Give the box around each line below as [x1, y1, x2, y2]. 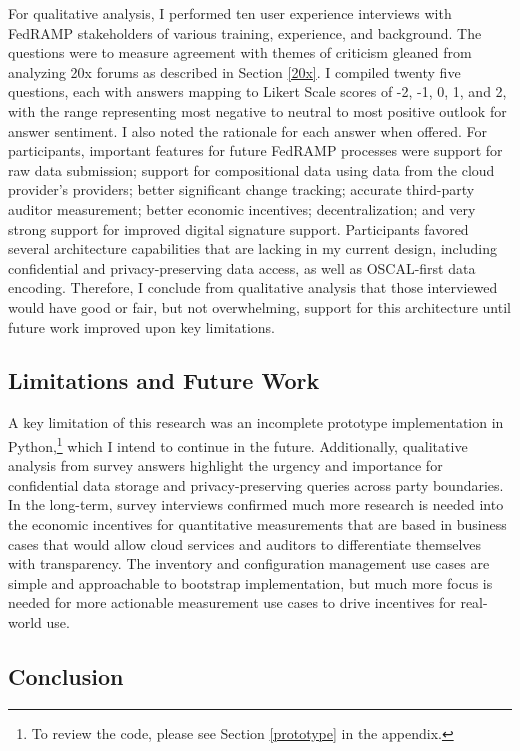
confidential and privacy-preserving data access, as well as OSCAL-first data [8, 257, 476, 278]
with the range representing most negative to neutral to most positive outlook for [8, 100, 507, 121]
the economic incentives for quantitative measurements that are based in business [8, 513, 507, 534]
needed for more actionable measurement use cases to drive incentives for [8, 592, 456, 613]
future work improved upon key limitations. [8, 316, 276, 337]
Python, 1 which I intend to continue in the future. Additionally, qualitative [8, 432, 468, 456]
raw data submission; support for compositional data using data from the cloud [8, 159, 495, 180]
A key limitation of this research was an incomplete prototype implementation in [8, 412, 504, 433]
